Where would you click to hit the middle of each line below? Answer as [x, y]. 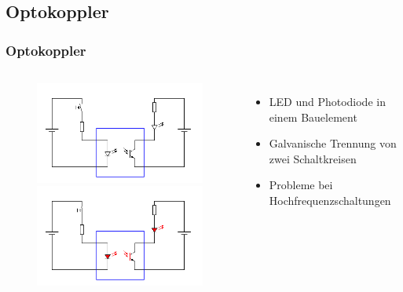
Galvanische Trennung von [333, 143]
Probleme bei [301, 185]
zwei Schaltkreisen [313, 158]
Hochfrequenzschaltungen [330, 200]
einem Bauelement [313, 117]
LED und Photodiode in [327, 101]
